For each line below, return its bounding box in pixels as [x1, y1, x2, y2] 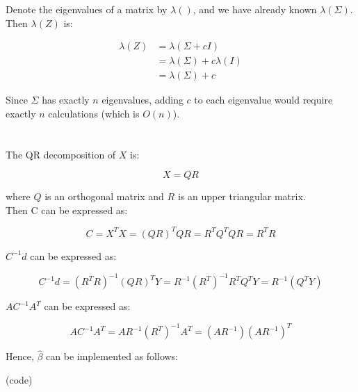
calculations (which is [48, 106, 140, 120]
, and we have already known [193, 2, 317, 16]
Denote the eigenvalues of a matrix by [6, 2, 168, 16]
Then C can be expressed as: [6, 202, 128, 217]
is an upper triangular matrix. [177, 189, 306, 204]
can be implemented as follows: [46, 349, 179, 364]
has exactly [42, 92, 90, 107]
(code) [6, 372, 33, 386]
